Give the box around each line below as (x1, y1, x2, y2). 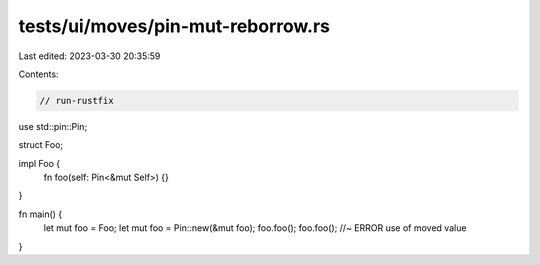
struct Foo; (18, 139, 64, 151)
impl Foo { (18, 157, 60, 169)
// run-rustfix (39, 95, 114, 106)
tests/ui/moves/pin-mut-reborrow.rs (18, 15, 330, 37)
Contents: (18, 68, 59, 80)
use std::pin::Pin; (18, 120, 88, 132)
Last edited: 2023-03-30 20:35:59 (18, 50, 161, 62)
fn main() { (18, 208, 63, 220)
